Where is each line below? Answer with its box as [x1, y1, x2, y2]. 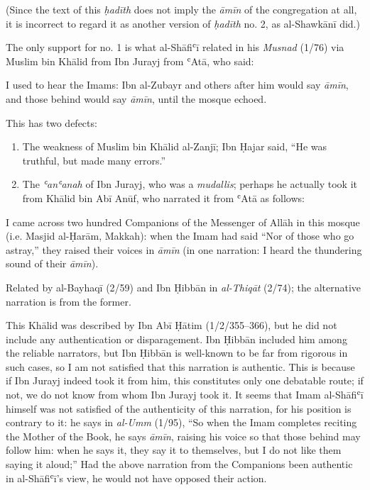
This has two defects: [6, 115, 97, 130]
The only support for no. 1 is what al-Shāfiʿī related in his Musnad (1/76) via [6, 40, 344, 55]
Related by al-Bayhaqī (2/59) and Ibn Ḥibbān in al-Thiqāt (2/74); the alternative [6, 279, 361, 294]
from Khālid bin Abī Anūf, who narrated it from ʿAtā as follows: [22, 190, 305, 205]
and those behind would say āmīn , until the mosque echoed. [6, 91, 267, 106]
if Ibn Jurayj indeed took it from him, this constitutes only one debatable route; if [6, 373, 364, 388]
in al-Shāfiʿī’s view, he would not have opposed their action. [6, 470, 267, 485]
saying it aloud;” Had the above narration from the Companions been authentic [6, 457, 353, 472]
